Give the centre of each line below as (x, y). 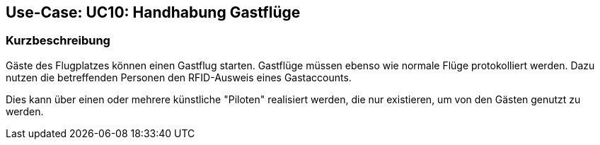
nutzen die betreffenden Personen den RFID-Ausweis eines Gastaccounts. (179, 77)
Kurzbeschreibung (58, 41)
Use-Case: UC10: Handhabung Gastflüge (153, 12)
